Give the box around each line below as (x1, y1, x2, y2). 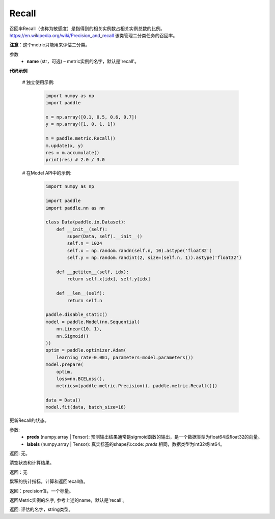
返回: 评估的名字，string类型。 (9, 506, 73, 512)
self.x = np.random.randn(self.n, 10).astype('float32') (67, 247, 212, 253)
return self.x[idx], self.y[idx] (67, 276, 151, 282)
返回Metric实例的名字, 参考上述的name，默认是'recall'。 (9, 497, 127, 503)
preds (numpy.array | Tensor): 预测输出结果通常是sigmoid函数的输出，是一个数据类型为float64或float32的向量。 (26, 434, 262, 440)
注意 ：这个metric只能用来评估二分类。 (9, 42, 90, 48)
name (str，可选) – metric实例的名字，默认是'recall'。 (26, 59, 140, 65)
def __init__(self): (56, 226, 108, 232)
